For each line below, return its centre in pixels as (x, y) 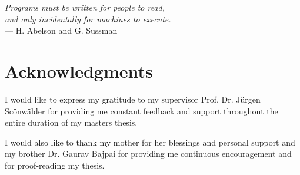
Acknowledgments (79, 70)
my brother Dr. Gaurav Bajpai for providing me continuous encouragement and (148, 153)
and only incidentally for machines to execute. (88, 19)
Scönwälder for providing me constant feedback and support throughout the (141, 110)
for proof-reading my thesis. (55, 165)
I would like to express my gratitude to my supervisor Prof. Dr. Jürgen (133, 99)
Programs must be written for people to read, (85, 7)
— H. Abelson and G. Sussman (61, 30)
